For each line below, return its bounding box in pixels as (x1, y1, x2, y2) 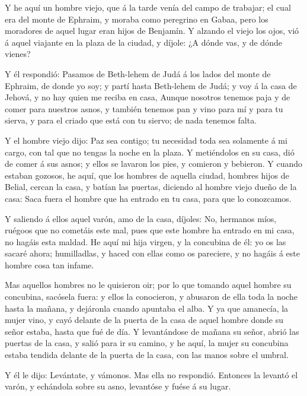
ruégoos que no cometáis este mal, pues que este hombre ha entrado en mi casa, (5, 224, 295, 236)
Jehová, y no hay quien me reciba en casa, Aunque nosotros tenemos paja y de (5, 91, 290, 103)
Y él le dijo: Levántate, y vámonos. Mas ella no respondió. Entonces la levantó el (5, 368, 298, 381)
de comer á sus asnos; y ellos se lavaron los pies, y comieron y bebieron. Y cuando (5, 157, 302, 170)
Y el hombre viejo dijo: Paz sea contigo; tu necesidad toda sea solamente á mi (5, 134, 287, 146)
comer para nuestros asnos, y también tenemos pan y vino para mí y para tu (5, 102, 283, 115)
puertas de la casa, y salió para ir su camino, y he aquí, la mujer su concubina (5, 337, 289, 349)
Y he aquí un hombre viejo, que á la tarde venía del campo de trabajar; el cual (5, 1, 291, 13)
